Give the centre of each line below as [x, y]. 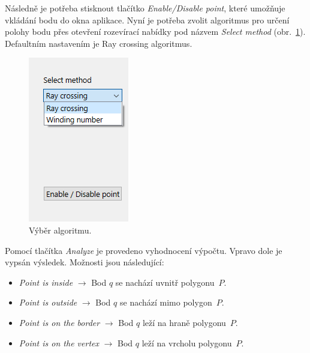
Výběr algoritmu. [60, 230]
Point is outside [48, 302]
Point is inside [46, 282]
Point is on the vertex [59, 342]
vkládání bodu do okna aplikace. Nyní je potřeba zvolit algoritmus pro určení [147, 20]
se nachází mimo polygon [166, 302]
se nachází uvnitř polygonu [165, 282]
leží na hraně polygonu [184, 322]
